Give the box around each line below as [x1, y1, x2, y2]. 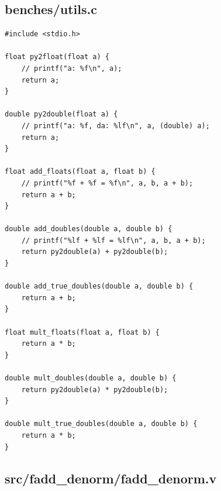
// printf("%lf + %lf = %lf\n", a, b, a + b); [21, 236, 206, 245]
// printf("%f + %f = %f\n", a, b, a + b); [21, 178, 194, 187]
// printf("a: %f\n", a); [21, 64, 122, 73]
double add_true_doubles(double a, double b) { [5, 282, 194, 291]
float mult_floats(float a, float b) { [5, 328, 160, 337]
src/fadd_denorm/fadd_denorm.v [5, 469, 217, 487]
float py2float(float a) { [5, 53, 109, 61]
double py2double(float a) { [5, 110, 118, 119]
